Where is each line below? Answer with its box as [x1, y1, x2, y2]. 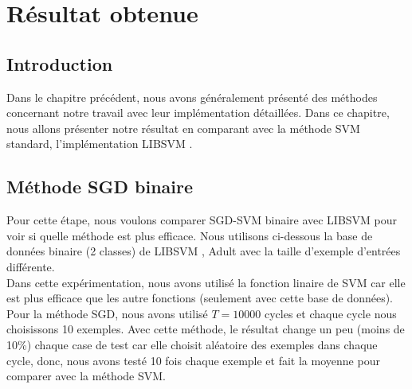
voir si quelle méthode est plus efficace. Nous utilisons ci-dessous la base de [6, 227, 373, 243]
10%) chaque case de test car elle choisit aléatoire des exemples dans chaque [6, 336, 378, 352]
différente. [6, 258, 55, 274]
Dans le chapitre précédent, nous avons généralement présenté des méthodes [6, 88, 378, 105]
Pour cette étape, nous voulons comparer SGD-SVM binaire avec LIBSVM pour [6, 212, 398, 228]
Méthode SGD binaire [6, 174, 194, 199]
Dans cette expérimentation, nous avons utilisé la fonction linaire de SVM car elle [6, 274, 406, 290]
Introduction [6, 51, 113, 76]
